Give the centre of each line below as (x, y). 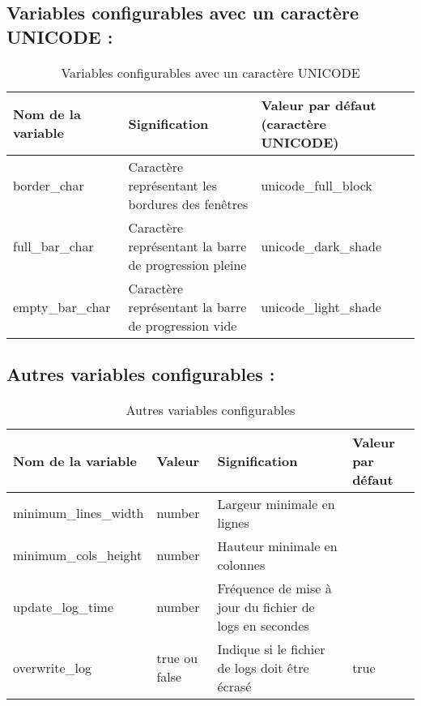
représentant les (173, 185)
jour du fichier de (266, 606)
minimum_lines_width (79, 513)
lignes (233, 522)
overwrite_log (52, 667)
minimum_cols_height (78, 555)
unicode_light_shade (321, 306)
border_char (49, 185)
